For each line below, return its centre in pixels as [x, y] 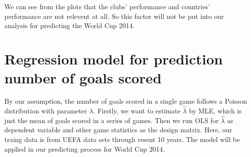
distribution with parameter [46, 110]
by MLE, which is [215, 110]
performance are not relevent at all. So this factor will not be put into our [114, 16]
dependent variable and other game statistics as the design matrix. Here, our [118, 130]
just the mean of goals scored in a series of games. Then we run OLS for [112, 120]
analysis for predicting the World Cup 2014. [70, 25]
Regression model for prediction [114, 58]
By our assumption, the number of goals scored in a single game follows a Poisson [126, 101]
